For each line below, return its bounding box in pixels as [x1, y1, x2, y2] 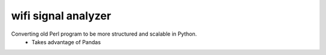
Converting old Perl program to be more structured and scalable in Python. [11, 30, 197, 37]
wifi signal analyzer [11, 9, 112, 22]
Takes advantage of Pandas [31, 38, 101, 45]
